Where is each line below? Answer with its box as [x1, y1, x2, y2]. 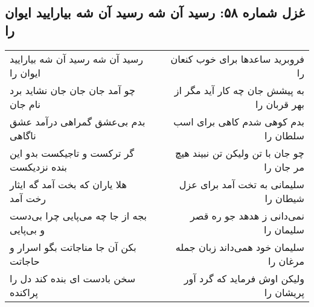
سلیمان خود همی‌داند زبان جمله [175, 239, 304, 254]
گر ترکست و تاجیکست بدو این [10, 145, 135, 160]
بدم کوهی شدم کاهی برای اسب [173, 114, 304, 128]
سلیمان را [264, 222, 304, 236]
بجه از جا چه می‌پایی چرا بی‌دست [10, 208, 147, 223]
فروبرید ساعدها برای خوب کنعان [170, 51, 304, 66]
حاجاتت [10, 253, 40, 268]
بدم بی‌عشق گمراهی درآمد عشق [10, 114, 146, 128]
